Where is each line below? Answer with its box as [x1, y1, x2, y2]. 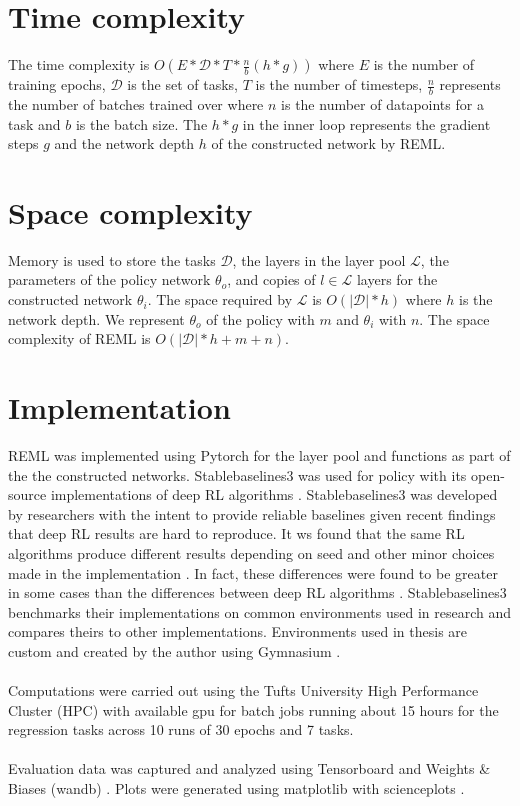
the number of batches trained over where [8, 93, 264, 114]
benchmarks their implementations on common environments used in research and [8, 601, 512, 622]
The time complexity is [8, 54, 150, 75]
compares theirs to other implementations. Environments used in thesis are [8, 621, 468, 642]
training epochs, [8, 74, 106, 95]
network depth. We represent [8, 308, 185, 329]
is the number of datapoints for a [281, 93, 484, 114]
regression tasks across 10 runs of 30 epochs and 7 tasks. [8, 719, 354, 740]
